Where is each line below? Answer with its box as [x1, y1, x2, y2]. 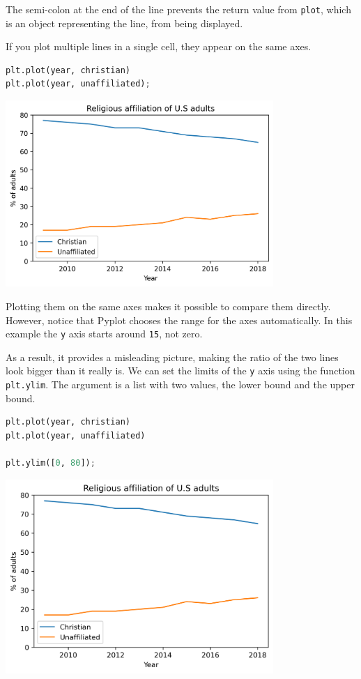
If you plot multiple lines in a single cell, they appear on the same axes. [6, 39, 312, 54]
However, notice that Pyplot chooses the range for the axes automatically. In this [6, 312, 353, 327]
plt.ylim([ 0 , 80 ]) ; [6, 458, 95, 468]
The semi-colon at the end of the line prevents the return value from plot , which [6, 2, 351, 16]
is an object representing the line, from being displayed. [6, 15, 243, 30]
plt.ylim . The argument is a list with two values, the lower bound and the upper [6, 377, 355, 392]
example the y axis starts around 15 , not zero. [6, 326, 203, 341]
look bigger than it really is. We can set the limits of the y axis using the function [6, 363, 355, 378]
